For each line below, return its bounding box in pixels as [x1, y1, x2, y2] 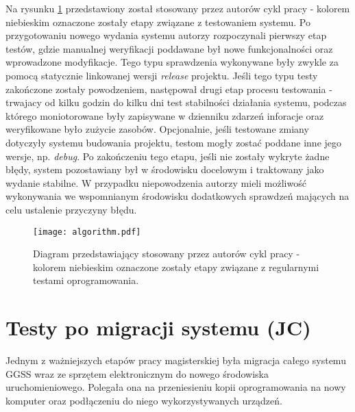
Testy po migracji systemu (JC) [5, 313, 311, 342]
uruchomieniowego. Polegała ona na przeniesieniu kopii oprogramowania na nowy [5, 380, 346, 394]
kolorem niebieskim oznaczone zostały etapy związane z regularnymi [33, 259, 319, 274]
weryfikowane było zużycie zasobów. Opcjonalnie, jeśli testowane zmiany [5, 122, 309, 136]
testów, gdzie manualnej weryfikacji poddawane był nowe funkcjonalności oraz [5, 41, 333, 55]
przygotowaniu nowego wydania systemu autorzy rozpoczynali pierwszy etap [5, 28, 327, 42]
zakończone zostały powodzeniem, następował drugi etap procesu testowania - [5, 81, 332, 96]
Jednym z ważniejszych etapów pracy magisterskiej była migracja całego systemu [5, 353, 346, 368]
